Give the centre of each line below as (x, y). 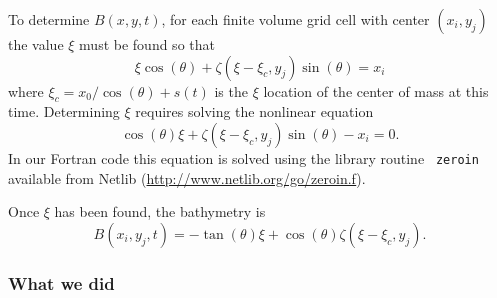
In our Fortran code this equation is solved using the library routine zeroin (243, 157)
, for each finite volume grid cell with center (295, 19)
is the (231, 90)
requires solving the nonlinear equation (254, 111)
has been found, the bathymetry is (160, 211)
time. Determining (64, 111)
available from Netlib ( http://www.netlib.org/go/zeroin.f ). (187, 177)
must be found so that (147, 44)
